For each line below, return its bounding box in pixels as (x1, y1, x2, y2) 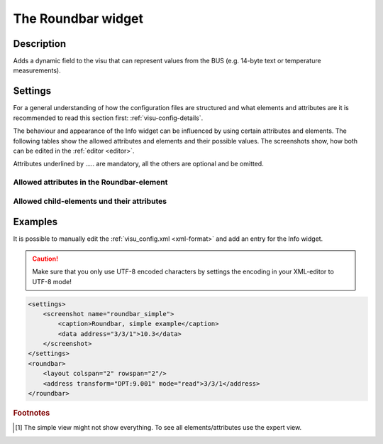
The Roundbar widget (13, 11, 144, 26)
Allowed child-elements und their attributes (13, 196, 167, 206)
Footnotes (13, 408, 50, 418)
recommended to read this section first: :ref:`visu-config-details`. (13, 114, 204, 122)
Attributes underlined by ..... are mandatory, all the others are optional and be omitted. (13, 160, 264, 168)
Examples (13, 216, 58, 228)
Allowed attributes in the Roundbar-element (13, 178, 168, 188)
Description (13, 38, 67, 50)
